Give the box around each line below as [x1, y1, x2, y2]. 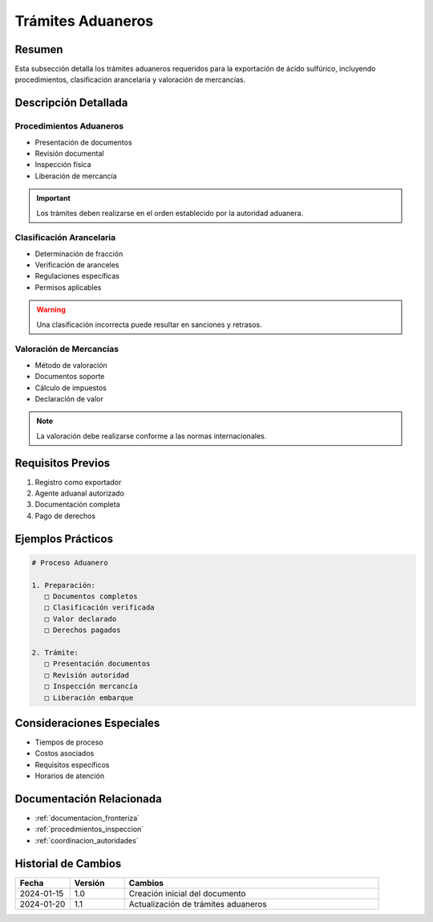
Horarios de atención [34, 771, 104, 781]
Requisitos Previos [14, 456, 111, 470]
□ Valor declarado [44, 614, 117, 623]
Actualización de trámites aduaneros [128, 898, 268, 909]
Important [36, 194, 71, 203]
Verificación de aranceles [34, 260, 119, 270]
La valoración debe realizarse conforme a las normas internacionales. [36, 430, 267, 441]
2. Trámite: [31, 647, 79, 657]
